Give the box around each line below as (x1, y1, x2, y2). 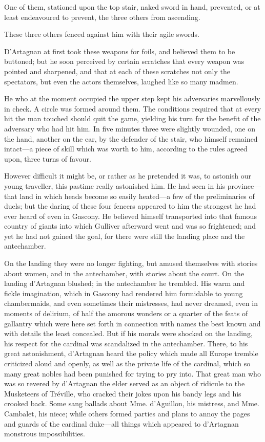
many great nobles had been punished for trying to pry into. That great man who (4, 368, 261, 379)
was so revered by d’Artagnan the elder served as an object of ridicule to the (4, 378, 245, 389)
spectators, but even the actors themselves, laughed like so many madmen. (4, 76, 238, 86)
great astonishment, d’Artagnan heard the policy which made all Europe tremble (4, 348, 258, 359)
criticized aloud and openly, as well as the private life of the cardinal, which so (4, 358, 251, 368)
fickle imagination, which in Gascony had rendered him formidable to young (4, 288, 243, 298)
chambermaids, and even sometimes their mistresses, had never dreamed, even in (4, 298, 258, 308)
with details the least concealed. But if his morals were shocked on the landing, (4, 328, 253, 339)
